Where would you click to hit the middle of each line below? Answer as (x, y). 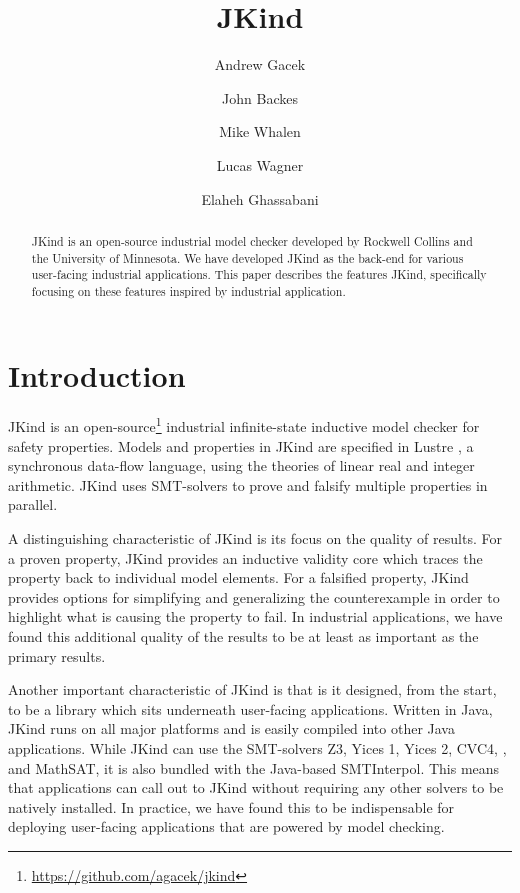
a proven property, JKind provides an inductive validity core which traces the (245, 557)
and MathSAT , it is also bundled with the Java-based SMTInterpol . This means (254, 767)
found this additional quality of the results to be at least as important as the (243, 636)
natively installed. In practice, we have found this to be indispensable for (231, 806)
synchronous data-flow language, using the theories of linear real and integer (241, 465)
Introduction (97, 374)
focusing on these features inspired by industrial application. (188, 290)
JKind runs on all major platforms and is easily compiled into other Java (231, 728)
